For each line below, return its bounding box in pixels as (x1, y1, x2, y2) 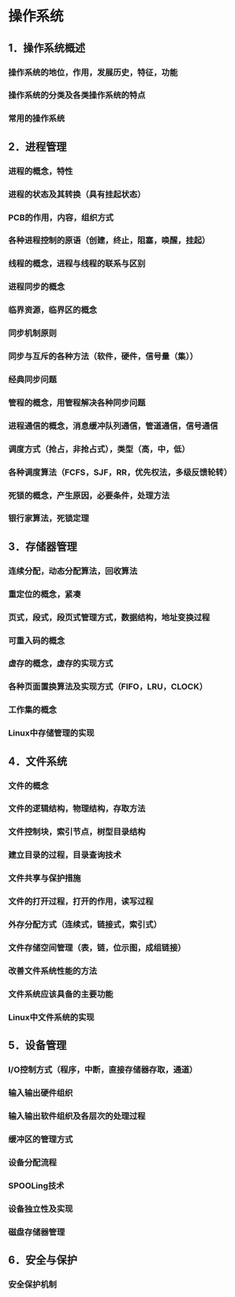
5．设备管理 (8, 1039, 67, 1052)
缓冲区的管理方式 (8, 1133, 73, 1145)
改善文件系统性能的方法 (8, 965, 97, 976)
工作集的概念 (8, 705, 58, 716)
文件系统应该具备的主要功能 (8, 988, 114, 999)
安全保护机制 (8, 1279, 58, 1290)
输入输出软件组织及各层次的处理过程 (8, 1111, 146, 1122)
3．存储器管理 (8, 539, 77, 553)
